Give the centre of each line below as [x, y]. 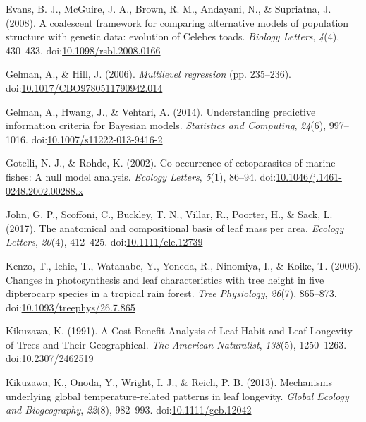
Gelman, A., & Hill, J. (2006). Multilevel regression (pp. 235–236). [148, 74]
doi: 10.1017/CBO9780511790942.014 [84, 87]
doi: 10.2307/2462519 [50, 358]
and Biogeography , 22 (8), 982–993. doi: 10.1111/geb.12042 [129, 410]
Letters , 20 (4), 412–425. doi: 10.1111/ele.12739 [104, 242]
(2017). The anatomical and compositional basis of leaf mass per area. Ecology [175, 228]
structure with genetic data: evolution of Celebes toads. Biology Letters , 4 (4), [173, 36]
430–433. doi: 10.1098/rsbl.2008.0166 [83, 50]
